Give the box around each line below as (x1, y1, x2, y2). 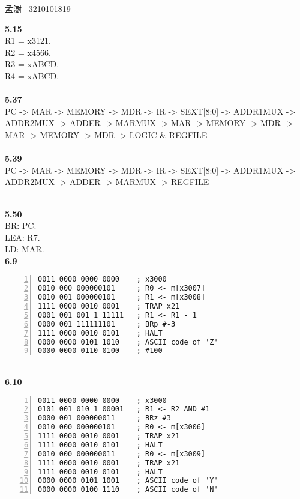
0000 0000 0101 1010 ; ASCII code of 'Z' (38, 337, 218, 346)
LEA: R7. (5, 231, 40, 243)
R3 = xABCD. (5, 58, 59, 70)
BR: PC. (5, 219, 37, 232)
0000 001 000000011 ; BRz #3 (38, 414, 171, 423)
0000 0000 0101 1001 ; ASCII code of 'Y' (38, 476, 218, 485)
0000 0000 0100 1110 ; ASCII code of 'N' (38, 485, 218, 494)
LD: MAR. (5, 243, 44, 255)
